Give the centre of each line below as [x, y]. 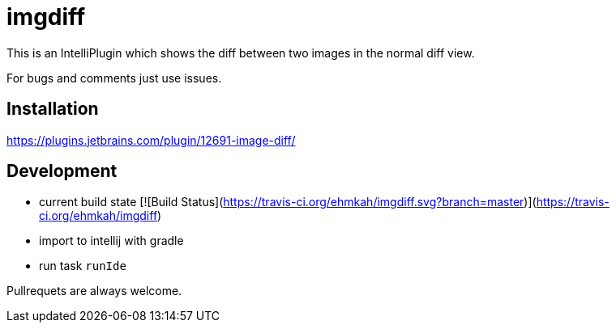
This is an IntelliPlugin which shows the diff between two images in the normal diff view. [241, 53]
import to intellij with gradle [111, 241]
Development [62, 171]
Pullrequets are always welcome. [94, 291]
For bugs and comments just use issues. [114, 78]
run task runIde [83, 266]
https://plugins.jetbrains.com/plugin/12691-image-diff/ [151, 140]
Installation [53, 109]
